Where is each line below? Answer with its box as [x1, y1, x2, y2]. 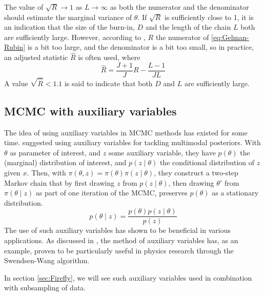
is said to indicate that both [64, 77, 153, 88]
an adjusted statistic [4, 52, 68, 63]
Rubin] [4, 42, 26, 52]
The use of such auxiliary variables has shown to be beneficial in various [4, 225, 231, 235]
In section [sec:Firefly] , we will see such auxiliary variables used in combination [4, 272, 252, 283]
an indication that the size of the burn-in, [4, 22, 135, 32]
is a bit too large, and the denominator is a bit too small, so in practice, [27, 42, 254, 52]
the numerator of [155, 31, 209, 42]
